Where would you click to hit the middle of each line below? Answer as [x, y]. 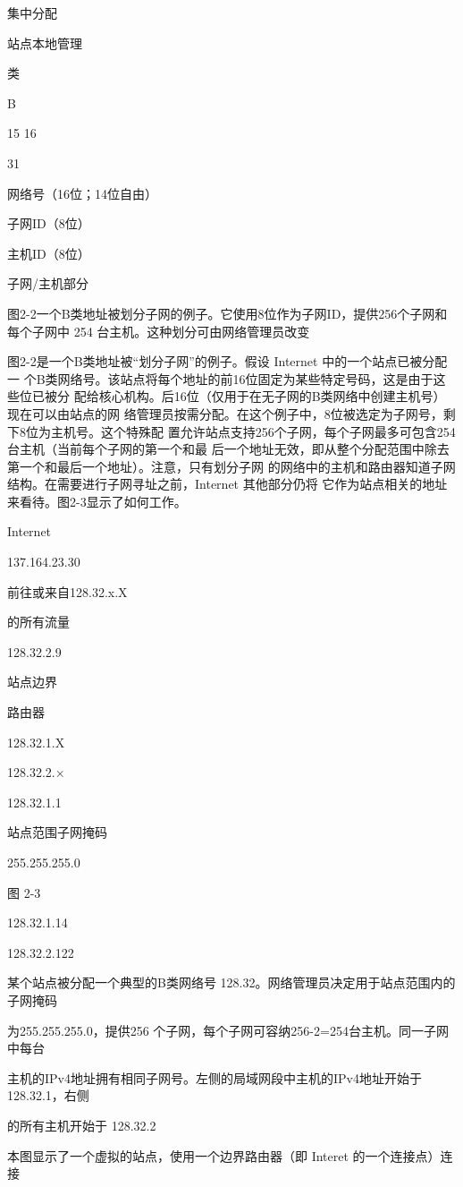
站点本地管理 [45, 43]
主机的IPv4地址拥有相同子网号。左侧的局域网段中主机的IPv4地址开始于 [215, 1077]
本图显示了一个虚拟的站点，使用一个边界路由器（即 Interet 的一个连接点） [224, 1155]
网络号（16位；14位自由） [82, 193]
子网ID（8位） [49, 223]
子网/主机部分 [48, 283]
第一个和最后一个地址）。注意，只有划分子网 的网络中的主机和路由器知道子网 [231, 466]
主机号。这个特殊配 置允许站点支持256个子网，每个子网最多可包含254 [253, 431]
